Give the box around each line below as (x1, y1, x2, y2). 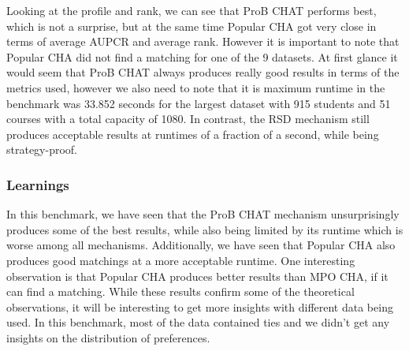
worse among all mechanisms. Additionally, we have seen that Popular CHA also (6, 237, 396, 253)
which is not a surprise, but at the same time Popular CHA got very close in (6, 17, 377, 34)
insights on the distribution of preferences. (6, 329, 210, 345)
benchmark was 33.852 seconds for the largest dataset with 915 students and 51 (6, 95, 391, 111)
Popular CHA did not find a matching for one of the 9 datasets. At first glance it (6, 48, 398, 65)
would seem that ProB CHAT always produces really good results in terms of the (6, 64, 400, 80)
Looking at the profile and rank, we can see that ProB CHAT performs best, (6, 2, 377, 18)
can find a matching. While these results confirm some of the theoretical (6, 283, 355, 300)
